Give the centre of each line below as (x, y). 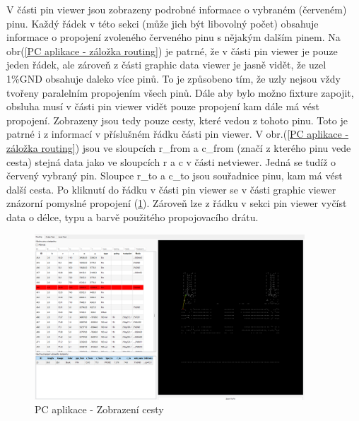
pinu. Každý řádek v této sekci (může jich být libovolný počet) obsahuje (163, 23)
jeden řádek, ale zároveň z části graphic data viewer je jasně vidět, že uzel (166, 65)
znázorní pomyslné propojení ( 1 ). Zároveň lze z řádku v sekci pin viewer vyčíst (177, 203)
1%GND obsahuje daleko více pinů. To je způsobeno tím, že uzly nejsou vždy (174, 78)
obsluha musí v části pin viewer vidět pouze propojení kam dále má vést (163, 106)
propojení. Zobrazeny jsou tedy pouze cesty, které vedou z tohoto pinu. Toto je (177, 120)
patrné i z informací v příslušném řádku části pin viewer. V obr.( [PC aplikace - (178, 134)
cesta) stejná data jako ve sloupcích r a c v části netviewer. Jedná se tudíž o (171, 161)
